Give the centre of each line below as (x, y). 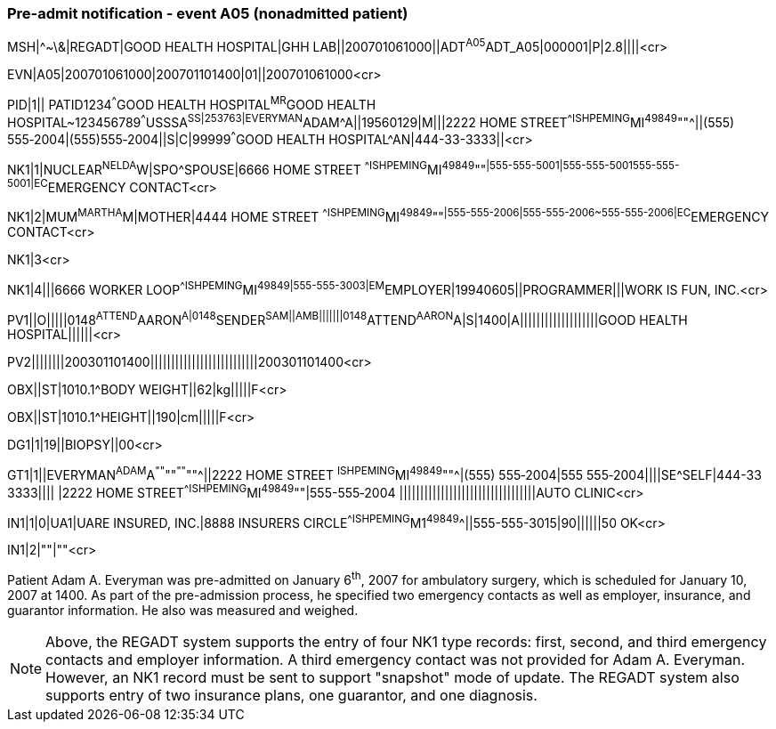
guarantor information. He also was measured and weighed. (183, 610)
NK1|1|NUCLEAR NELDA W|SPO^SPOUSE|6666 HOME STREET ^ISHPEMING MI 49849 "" (247, 168)
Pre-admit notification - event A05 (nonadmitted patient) (208, 13)
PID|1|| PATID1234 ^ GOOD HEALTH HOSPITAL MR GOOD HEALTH (192, 103)
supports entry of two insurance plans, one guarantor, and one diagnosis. (291, 695)
